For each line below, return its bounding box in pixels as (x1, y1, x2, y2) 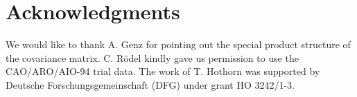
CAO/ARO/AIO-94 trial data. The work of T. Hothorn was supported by (6, 64, 320, 78)
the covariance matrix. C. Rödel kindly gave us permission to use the (6, 50, 299, 65)
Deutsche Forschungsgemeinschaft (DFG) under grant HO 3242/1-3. (6, 77, 295, 91)
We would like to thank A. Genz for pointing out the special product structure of (6, 37, 351, 52)
